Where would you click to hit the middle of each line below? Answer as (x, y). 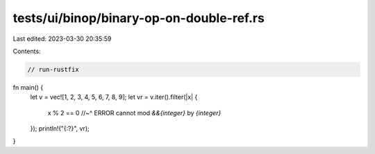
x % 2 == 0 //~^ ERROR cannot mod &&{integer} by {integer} (134, 113)
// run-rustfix (53, 69)
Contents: (27, 51)
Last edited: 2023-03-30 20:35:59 (62, 39)
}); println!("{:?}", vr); (60, 128)
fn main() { (28, 87)
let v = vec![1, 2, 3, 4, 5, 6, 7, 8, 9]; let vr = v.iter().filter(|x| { (114, 97)
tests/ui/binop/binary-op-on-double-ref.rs (139, 18)
